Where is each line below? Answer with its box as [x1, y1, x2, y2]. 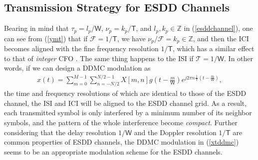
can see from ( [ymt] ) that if [4, 33, 88, 43]
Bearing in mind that [4, 23, 69, 33]
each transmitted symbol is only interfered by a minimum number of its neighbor [4, 107, 252, 118]
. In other [224, 53, 254, 63]
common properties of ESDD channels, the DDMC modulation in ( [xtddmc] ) [4, 137, 239, 147]
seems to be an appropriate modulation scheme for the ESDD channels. [4, 146, 223, 157]
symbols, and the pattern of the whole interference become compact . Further [4, 117, 238, 127]
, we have [117, 33, 146, 43]
